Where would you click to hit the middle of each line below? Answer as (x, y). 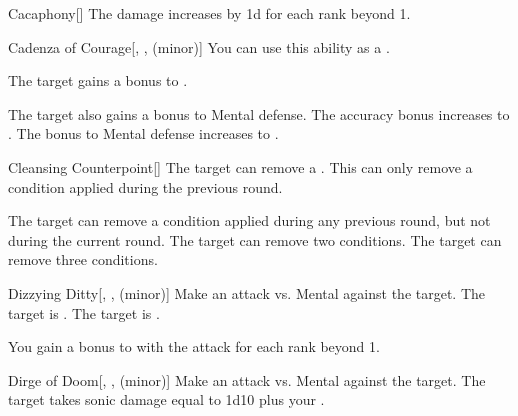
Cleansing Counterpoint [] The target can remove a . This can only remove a (240, 166)
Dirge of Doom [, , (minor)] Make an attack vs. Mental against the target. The (247, 379)
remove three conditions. (83, 259)
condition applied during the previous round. (145, 186)
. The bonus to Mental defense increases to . (143, 133)
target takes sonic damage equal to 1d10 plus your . (166, 399)
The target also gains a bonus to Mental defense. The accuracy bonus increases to (259, 113)
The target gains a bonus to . (98, 80)
